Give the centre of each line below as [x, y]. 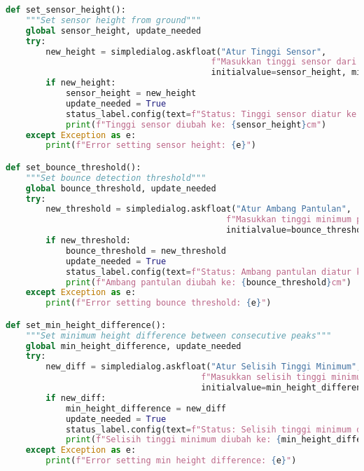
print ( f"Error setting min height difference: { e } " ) [171, 461]
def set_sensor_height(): [66, 10]
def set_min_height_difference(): [86, 325]
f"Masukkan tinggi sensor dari [284, 62]
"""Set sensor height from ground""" [113, 20]
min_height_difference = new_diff [146, 408]
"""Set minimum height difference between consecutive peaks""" [178, 335]
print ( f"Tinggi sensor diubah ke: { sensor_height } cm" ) [196, 124]
